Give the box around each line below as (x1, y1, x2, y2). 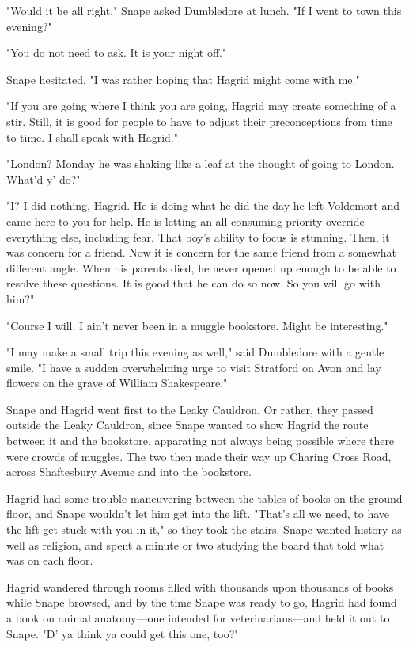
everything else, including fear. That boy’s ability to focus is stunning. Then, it (6, 228, 390, 245)
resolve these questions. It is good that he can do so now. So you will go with (6, 275, 381, 291)
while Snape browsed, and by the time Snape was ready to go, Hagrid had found (6, 594, 397, 611)
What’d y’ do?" (6, 170, 81, 187)
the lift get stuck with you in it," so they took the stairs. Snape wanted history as (6, 521, 402, 538)
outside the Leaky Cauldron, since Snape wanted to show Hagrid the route (6, 417, 369, 433)
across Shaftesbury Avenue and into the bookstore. (6, 463, 252, 480)
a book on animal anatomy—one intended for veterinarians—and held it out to (6, 610, 390, 626)
